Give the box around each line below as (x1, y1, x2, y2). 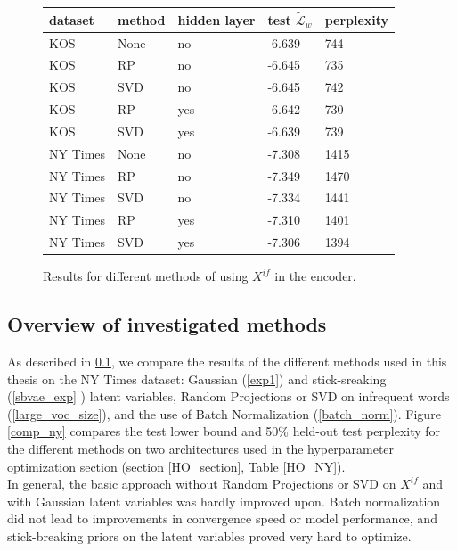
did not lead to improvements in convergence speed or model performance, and (7, 509, 437, 528)
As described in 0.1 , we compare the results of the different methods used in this (7, 352, 447, 371)
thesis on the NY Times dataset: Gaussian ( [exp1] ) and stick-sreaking (7, 369, 387, 388)
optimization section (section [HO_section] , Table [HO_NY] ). (7, 456, 346, 475)
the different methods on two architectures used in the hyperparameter (7, 440, 395, 458)
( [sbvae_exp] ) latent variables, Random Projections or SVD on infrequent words (7, 387, 450, 406)
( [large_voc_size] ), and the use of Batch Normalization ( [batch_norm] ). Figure (7, 404, 441, 423)
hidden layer (177, 10, 256, 29)
